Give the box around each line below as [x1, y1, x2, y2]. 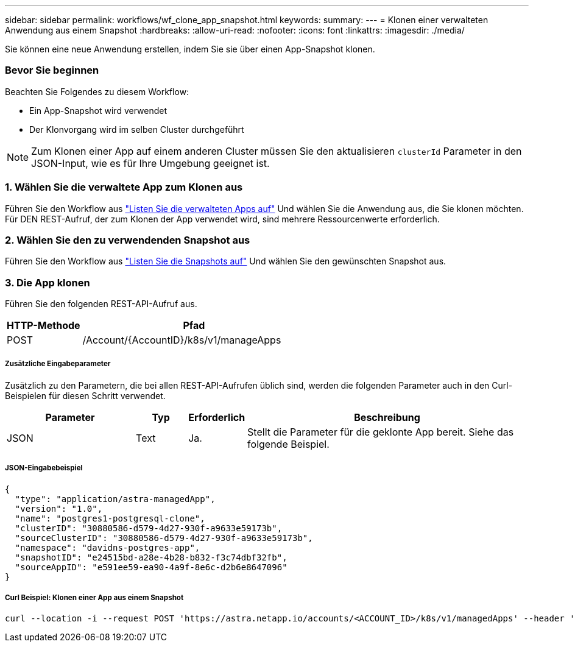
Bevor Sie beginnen [5, 64, 99, 77]
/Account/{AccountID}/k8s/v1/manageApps [82, 334, 281, 346]
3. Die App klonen [5, 276, 90, 289]
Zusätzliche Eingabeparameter [5, 359, 111, 369]
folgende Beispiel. [247, 437, 330, 450]
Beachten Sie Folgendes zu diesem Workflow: [5, 86, 189, 97]
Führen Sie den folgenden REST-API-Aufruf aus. [5, 299, 197, 309]
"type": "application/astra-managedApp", [15, 493, 216, 504]
